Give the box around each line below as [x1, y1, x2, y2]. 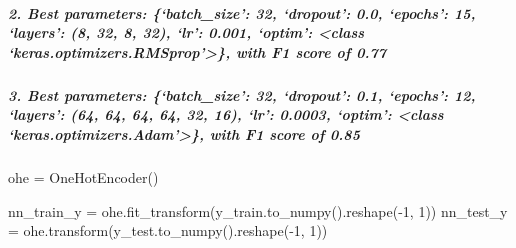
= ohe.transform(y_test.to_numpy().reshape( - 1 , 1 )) [8, 220, 328, 241]
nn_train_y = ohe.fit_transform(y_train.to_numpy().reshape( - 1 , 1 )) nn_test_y [8, 200, 508, 221]
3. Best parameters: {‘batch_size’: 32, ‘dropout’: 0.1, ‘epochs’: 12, [8, 84, 476, 105]
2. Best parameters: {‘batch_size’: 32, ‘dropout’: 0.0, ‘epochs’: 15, [8, 2, 476, 23]
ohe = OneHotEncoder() [8, 166, 159, 187]
